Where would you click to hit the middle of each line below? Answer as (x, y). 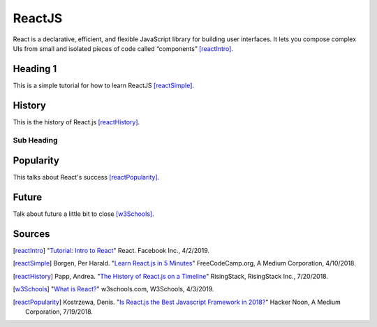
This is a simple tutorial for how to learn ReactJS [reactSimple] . (104, 85)
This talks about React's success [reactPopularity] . (86, 177)
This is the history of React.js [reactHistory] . (76, 122)
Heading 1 (35, 69)
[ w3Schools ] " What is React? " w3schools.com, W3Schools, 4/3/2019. (113, 289)
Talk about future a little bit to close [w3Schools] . (83, 214)
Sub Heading (35, 140)
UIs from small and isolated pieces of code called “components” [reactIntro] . (123, 48)
